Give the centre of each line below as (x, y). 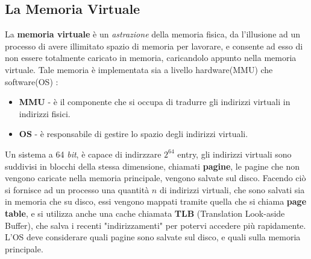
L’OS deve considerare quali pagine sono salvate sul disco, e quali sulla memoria (153, 237)
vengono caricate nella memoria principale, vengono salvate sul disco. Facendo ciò (155, 178)
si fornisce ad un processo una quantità (77, 189)
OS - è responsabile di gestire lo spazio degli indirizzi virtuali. (134, 134)
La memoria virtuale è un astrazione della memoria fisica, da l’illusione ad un (153, 34)
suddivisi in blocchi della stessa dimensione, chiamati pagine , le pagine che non (152, 166)
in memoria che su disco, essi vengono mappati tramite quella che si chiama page (156, 201)
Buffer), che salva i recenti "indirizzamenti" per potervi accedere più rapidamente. (155, 225)
